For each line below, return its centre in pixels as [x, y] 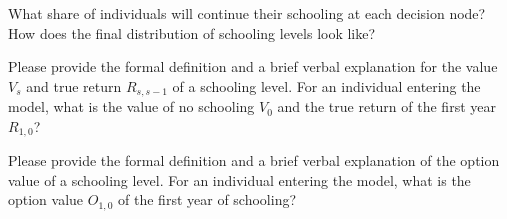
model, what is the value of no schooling [131, 106]
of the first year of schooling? [207, 199]
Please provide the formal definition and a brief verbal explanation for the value [253, 66]
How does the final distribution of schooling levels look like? [192, 32]
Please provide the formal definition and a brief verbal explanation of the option [254, 160]
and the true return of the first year [386, 106]
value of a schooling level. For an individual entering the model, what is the [239, 179]
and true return [74, 85]
